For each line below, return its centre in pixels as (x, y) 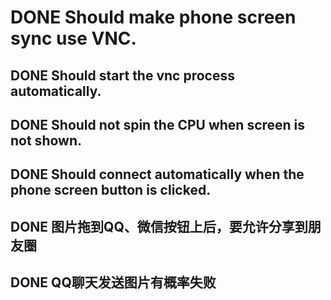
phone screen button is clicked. (111, 190)
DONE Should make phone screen (153, 17)
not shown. (46, 140)
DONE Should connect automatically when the (157, 174)
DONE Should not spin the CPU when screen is (158, 124)
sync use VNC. (73, 38)
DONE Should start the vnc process (122, 75)
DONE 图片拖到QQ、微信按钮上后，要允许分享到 (159, 226)
